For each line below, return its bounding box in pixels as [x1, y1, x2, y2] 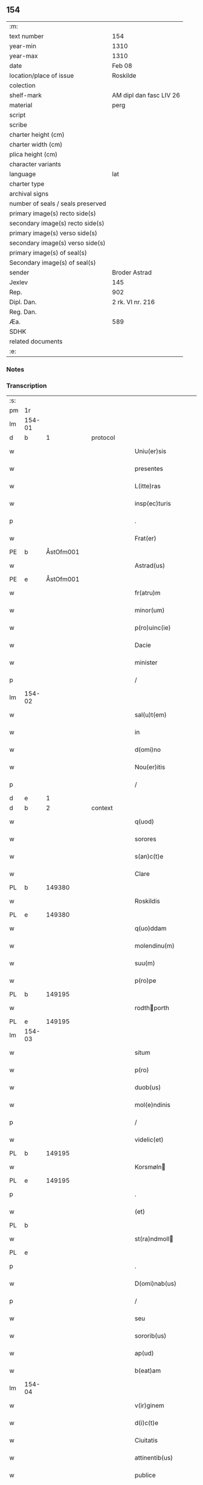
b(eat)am [134, 1366, 161, 1375]
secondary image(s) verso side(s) [9, 239, 106, 247]
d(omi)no [134, 745, 161, 754]
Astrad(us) [134, 562, 165, 570]
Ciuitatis [134, 1436, 158, 1444]
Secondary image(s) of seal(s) [9, 258, 96, 267]
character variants [9, 160, 62, 168]
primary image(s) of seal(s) [9, 248, 88, 257]
